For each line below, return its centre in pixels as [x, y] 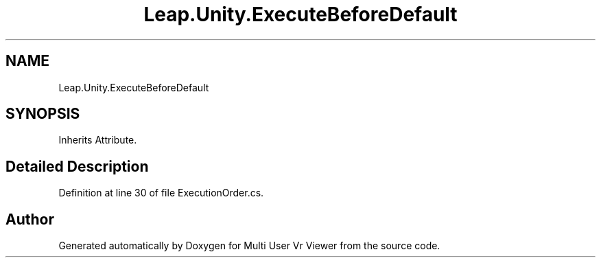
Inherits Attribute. [98, 140]
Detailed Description [77, 166]
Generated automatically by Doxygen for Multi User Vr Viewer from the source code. [249, 246]
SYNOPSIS [43, 114]
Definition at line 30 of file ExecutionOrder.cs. [161, 193]
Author [30, 219]
